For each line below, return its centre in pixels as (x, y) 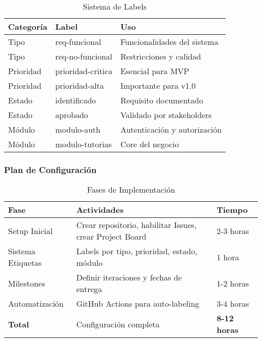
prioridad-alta (79, 85)
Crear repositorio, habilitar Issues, (137, 225)
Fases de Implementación (131, 190)
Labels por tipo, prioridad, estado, (137, 251)
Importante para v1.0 (158, 85)
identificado (76, 100)
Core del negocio (149, 144)
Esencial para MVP (155, 71)
